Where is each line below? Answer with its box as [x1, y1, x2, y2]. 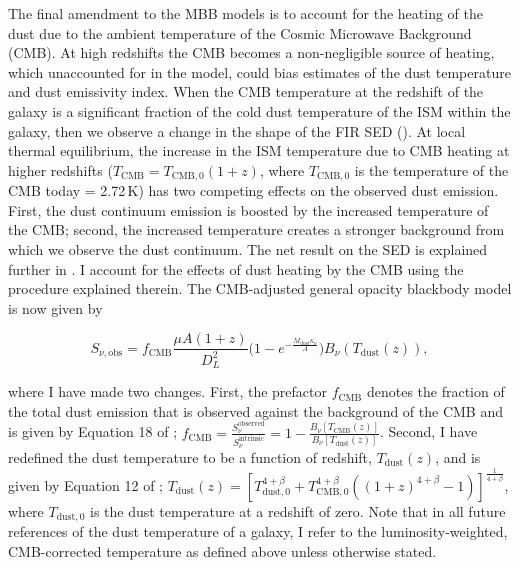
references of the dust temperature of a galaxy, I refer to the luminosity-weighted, [8, 521, 508, 542]
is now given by [8, 297, 103, 318]
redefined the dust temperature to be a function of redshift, [8, 446, 372, 467]
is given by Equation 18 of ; [8, 421, 178, 442]
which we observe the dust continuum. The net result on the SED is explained [8, 238, 488, 259]
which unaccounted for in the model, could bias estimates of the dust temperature [8, 61, 511, 82]
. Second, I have [380, 421, 478, 442]
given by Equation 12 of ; [8, 474, 164, 495]
